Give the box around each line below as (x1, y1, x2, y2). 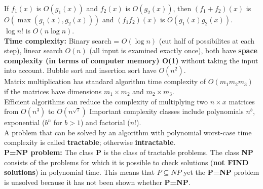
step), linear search (4, 45, 63, 56)
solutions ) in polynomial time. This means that (4, 167, 155, 177)
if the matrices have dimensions (4, 86, 102, 96)
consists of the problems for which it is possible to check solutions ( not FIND (4, 157, 249, 167)
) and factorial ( (80, 117, 130, 128)
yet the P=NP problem (183, 167, 259, 177)
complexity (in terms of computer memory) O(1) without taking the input (4, 55, 258, 65)
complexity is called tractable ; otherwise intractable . (4, 137, 176, 147)
